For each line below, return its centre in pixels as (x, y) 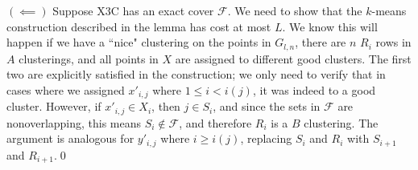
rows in (393, 42)
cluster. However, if (54, 106)
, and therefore (215, 122)
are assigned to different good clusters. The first (293, 58)
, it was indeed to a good (314, 89)
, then (166, 106)
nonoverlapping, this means (74, 122)
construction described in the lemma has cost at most (139, 26)
